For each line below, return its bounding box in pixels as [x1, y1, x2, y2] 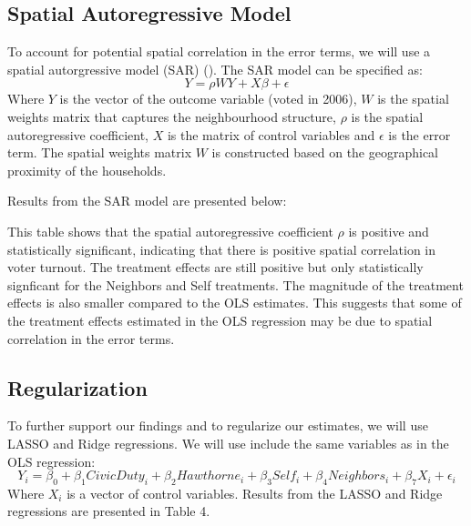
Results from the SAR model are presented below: [7, 191, 287, 210]
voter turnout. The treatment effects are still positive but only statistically [7, 258, 424, 277]
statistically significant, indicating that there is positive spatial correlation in [7, 239, 436, 258]
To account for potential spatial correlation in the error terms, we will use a [7, 42, 431, 61]
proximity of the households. [7, 160, 167, 179]
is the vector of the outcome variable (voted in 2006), [59, 89, 357, 108]
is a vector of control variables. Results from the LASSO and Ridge [67, 483, 443, 502]
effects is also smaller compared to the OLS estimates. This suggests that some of [7, 293, 462, 312]
